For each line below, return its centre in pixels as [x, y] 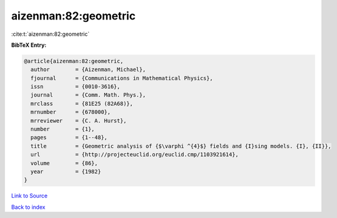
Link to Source [29, 196]
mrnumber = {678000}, [71, 112]
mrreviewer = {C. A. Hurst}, [79, 121]
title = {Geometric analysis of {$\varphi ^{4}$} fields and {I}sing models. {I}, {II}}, [181, 146]
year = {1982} [66, 172]
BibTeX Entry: [29, 45]
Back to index [28, 207]
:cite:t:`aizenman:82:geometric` [50, 34]
